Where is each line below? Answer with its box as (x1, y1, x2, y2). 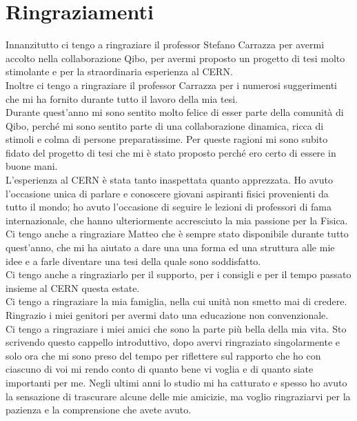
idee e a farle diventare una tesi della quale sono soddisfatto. (6, 253, 261, 268)
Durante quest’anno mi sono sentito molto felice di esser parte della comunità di (6, 105, 344, 119)
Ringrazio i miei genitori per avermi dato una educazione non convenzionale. (6, 308, 329, 322)
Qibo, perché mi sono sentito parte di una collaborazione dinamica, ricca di (6, 118, 324, 133)
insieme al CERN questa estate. (6, 280, 140, 295)
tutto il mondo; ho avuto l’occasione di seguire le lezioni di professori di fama (6, 199, 331, 214)
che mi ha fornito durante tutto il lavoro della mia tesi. (6, 91, 238, 106)
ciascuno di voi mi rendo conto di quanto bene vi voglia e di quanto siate (6, 362, 314, 376)
